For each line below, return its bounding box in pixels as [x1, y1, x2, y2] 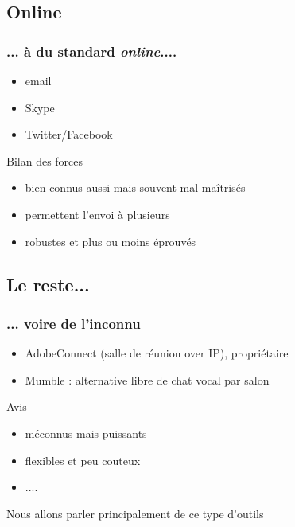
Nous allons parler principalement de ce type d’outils [6, 505, 264, 521]
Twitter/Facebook [25, 126, 113, 142]
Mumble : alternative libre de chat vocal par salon [25, 371, 270, 388]
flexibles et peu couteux [25, 451, 141, 468]
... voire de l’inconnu [6, 313, 141, 333]
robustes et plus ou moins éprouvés [25, 232, 196, 249]
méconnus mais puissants [25, 424, 147, 441]
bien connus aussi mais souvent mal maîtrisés [25, 179, 246, 196]
